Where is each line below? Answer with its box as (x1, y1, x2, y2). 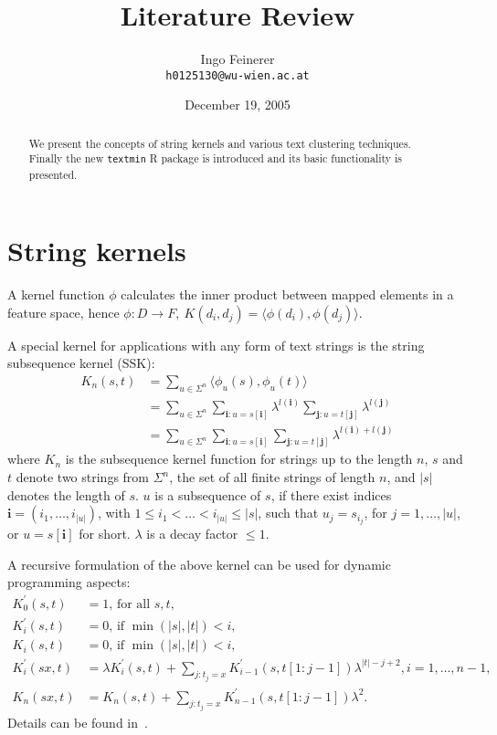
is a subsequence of (154, 485, 261, 504)
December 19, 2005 (185, 95, 291, 114)
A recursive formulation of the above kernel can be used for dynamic (7, 554, 391, 573)
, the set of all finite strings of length (169, 467, 375, 487)
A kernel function (7, 285, 105, 304)
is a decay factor (146, 524, 238, 543)
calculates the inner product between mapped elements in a (121, 285, 454, 304)
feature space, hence (7, 302, 120, 321)
